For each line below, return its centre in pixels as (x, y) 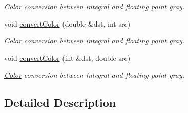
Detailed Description (60, 103)
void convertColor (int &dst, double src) (67, 58)
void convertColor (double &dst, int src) (67, 23)
